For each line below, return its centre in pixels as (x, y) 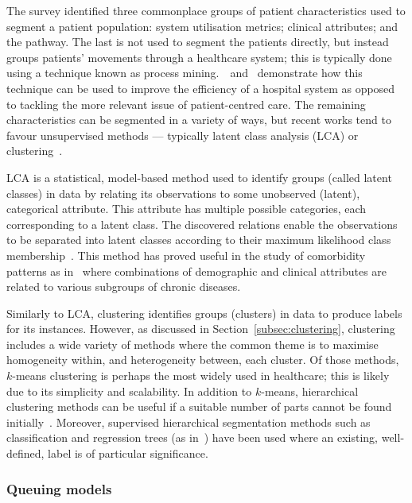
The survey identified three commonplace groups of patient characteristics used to (206, 10)
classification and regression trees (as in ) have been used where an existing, (192, 437)
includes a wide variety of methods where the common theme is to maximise (192, 344)
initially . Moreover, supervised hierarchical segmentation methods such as (189, 422)
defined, (25, 453)
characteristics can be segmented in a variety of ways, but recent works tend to (199, 120)
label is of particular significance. (128, 453)
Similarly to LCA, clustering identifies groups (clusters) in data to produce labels (204, 313)
